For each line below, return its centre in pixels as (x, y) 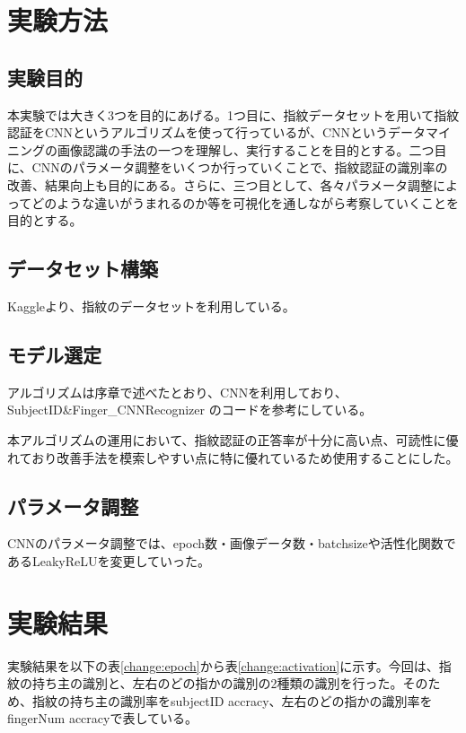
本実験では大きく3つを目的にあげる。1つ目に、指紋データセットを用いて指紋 (233, 114)
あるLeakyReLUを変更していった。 (109, 560)
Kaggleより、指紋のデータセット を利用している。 (151, 305)
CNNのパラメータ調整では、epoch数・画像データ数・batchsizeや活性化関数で (232, 543)
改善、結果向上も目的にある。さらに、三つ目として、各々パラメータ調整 (220, 184)
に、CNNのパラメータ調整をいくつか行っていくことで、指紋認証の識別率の (228, 167)
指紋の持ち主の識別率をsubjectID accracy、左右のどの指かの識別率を (232, 700)
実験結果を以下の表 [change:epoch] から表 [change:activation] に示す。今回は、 (223, 665)
